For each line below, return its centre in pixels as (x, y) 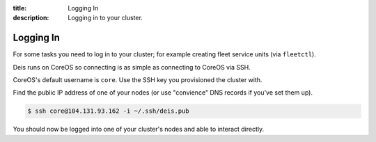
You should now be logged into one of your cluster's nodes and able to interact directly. (139, 129)
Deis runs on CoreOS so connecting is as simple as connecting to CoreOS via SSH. (132, 67)
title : (20, 8)
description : (31, 18)
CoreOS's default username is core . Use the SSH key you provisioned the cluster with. (138, 80)
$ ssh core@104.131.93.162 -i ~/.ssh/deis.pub (108, 111)
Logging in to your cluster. (105, 18)
